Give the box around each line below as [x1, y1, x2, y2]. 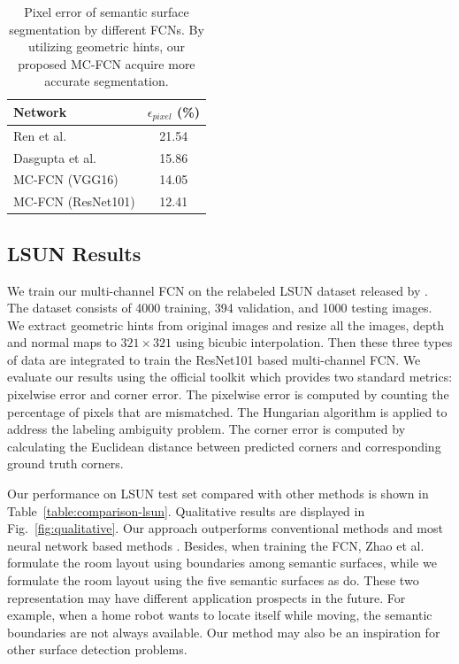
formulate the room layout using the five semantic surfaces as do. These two [7, 571, 419, 589]
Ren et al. [13, 126, 67, 144]
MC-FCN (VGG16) [13, 170, 119, 189]
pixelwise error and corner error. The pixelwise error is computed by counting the [7, 385, 449, 404]
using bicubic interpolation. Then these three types [175, 333, 453, 351]
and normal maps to [7, 333, 117, 351]
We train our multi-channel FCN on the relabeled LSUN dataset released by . [7, 281, 428, 299]
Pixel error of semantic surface [24, 3, 189, 20]
